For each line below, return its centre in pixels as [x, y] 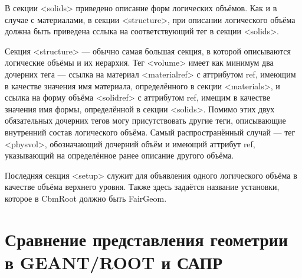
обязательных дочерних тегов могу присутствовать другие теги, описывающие [145, 120]
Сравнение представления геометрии [147, 239]
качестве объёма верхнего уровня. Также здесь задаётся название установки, [142, 187]
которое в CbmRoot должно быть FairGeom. [86, 198]
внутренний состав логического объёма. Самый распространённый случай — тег [150, 132]
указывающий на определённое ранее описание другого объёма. [119, 155]
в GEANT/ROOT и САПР [114, 262]
